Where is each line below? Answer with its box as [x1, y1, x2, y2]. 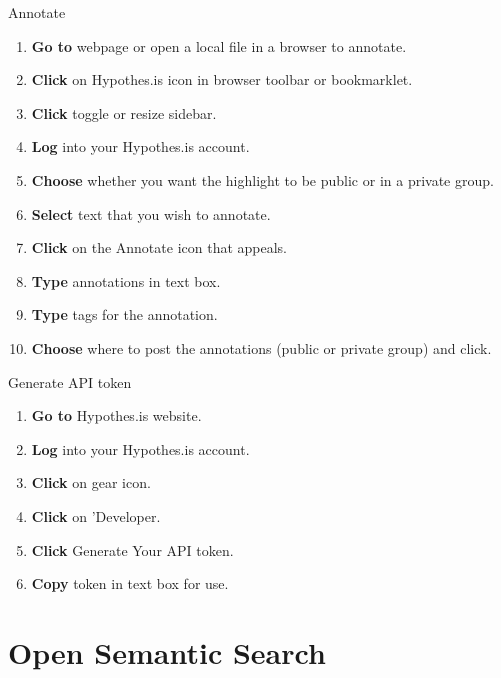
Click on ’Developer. [31, 505, 161, 526]
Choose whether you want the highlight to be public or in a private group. [31, 169, 494, 190]
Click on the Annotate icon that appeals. [31, 237, 287, 258]
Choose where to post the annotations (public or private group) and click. [31, 337, 492, 358]
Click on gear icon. [31, 472, 151, 493]
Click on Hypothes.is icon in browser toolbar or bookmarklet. [31, 69, 413, 90]
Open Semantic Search [8, 631, 326, 672]
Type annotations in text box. [31, 270, 221, 291]
